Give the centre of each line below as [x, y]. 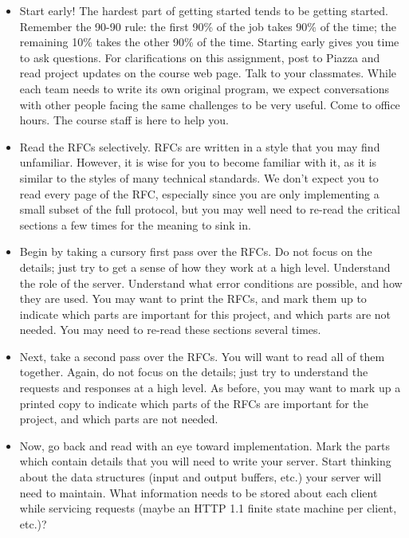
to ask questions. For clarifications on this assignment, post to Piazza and [200, 57]
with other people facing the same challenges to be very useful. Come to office [210, 104]
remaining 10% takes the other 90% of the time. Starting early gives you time [209, 42]
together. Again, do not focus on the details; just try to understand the [194, 372]
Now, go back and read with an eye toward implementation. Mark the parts [204, 445]
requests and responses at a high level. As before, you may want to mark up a [210, 388]
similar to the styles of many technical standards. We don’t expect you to [199, 177]
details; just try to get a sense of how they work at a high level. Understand [205, 267]
